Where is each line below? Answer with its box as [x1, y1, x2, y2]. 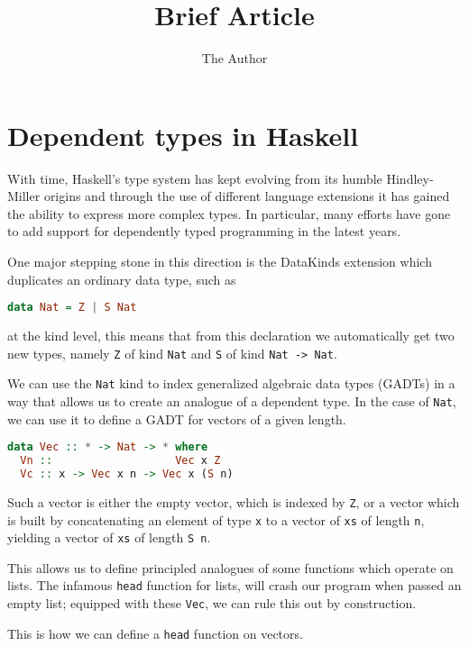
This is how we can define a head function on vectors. [7, 623, 303, 642]
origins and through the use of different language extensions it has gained [43, 187, 450, 205]
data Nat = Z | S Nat [7, 301, 137, 314]
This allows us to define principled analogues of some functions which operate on [7, 558, 454, 577]
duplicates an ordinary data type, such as [7, 269, 236, 288]
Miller [7, 187, 41, 205]
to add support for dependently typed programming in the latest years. [7, 222, 401, 241]
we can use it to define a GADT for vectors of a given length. [7, 409, 346, 428]
